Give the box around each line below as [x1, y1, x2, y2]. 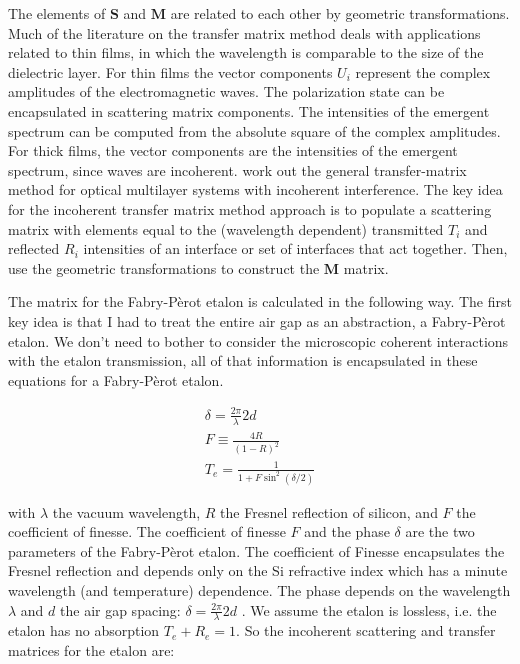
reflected [8, 238, 60, 259]
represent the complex [355, 61, 491, 82]
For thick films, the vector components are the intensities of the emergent [8, 140, 458, 161]
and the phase [304, 521, 390, 542]
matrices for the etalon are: [8, 639, 175, 660]
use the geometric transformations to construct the [8, 257, 320, 278]
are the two [405, 521, 475, 542]
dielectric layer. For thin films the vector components [8, 61, 333, 82]
